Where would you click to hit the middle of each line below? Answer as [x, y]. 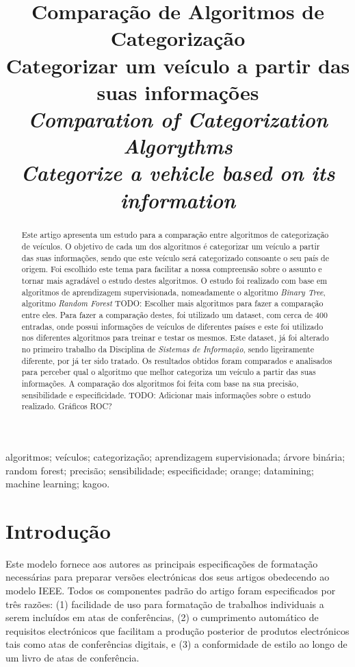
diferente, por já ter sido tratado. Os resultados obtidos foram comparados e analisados [177, 360]
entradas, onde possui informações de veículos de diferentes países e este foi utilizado [172, 326]
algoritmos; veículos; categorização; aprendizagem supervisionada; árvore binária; [175, 456]
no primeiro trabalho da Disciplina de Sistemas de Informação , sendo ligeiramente [168, 349]
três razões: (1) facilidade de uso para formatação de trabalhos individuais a [165, 604]
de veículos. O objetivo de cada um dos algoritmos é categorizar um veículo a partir [171, 246]
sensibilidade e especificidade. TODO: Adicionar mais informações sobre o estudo [166, 395]
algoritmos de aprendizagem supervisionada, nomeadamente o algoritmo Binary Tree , [173, 292]
